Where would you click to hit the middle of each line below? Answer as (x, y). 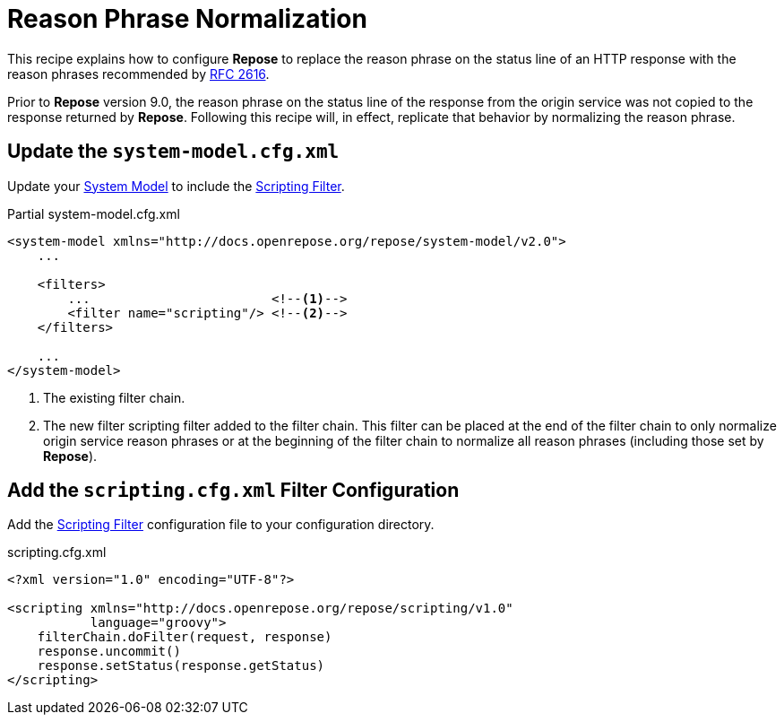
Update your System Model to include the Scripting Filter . (176, 186)
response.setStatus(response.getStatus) (181, 666)
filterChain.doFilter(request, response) (185, 637)
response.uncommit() (109, 652)
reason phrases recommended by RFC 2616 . (138, 74)
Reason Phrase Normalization (187, 19)
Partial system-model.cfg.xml (94, 213)
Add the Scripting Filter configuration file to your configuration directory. (221, 525)
